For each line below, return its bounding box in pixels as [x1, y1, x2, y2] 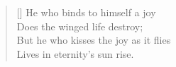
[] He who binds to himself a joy [16, 5, 156, 20]
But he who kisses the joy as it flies [16, 32, 171, 47]
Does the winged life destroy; [16, 18, 143, 33]
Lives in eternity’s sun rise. [16, 46, 134, 61]
